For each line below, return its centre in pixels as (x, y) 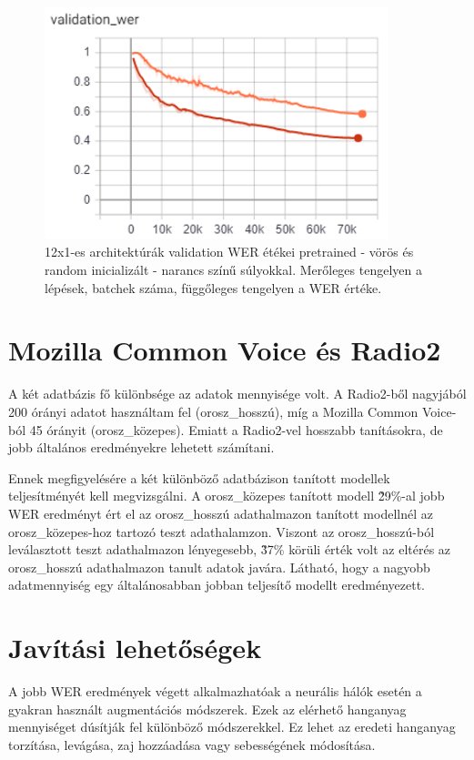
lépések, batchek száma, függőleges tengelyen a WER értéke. (213, 287)
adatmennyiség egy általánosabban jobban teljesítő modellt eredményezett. (217, 585)
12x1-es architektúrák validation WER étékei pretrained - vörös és (229, 252)
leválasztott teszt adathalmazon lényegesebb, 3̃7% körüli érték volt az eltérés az (230, 549)
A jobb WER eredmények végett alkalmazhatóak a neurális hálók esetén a (215, 691)
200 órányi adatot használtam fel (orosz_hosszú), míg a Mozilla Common (213, 411)
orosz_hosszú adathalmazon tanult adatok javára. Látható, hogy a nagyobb (219, 567)
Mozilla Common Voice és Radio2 (225, 350)
